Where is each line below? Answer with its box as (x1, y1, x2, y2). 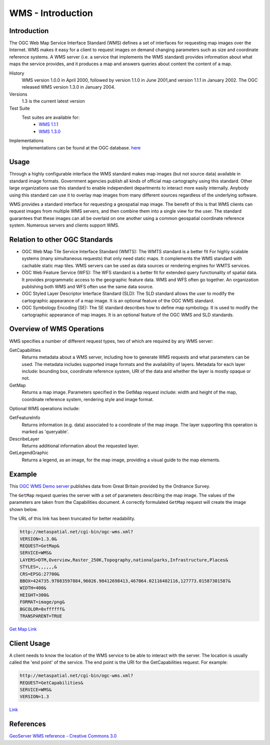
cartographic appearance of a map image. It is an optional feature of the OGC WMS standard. (21, 297, 214, 303)
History (9, 70, 24, 76)
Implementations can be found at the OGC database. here (21, 144, 141, 150)
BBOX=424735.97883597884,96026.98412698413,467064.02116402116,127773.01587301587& (19, 578, 231, 584)
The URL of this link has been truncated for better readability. (9, 515, 135, 521)
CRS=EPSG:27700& (19, 571, 60, 577)
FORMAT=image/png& (19, 599, 65, 605)
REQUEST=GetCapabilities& (19, 680, 83, 685)
